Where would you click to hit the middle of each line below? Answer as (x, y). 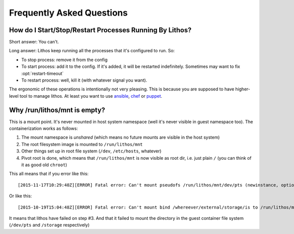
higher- (243, 89)
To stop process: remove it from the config (64, 60)
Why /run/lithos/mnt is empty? (57, 110)
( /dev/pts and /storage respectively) (49, 225)
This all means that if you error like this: (49, 174)
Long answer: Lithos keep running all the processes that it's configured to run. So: (92, 51)
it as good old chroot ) (44, 165)
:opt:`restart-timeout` (42, 73)
